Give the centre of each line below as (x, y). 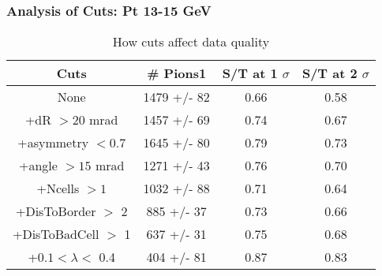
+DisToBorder (56, 211)
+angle (38, 166)
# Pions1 (177, 73)
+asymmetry (53, 143)
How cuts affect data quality (191, 42)
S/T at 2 (330, 73)
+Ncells (58, 188)
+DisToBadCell (56, 234)
